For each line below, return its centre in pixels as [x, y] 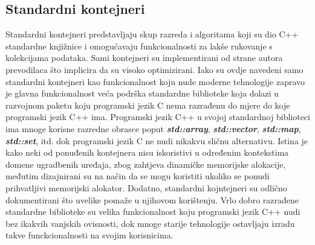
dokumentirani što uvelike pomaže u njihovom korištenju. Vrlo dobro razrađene [152, 199]
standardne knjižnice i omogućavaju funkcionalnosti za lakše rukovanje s [139, 46]
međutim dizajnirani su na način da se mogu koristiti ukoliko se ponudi [138, 176]
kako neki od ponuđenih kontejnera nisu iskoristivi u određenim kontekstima [147, 152]
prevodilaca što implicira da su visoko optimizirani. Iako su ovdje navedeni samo [154, 69]
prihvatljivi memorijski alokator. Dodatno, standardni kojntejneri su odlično [146, 187]
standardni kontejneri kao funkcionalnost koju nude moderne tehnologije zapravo [155, 81]
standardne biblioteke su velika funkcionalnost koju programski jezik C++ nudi [153, 212]
